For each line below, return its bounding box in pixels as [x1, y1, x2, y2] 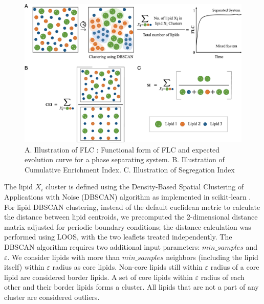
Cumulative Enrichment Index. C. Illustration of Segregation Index [25, 164, 235, 175]
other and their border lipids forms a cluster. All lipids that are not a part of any [4, 281, 259, 292]
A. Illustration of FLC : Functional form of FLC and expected [25, 144, 220, 155]
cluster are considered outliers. [4, 291, 100, 302]
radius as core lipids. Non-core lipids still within [52, 262, 203, 272]
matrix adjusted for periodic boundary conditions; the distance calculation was [4, 221, 251, 232]
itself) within [4, 262, 45, 272]
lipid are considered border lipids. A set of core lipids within [4, 271, 193, 282]
